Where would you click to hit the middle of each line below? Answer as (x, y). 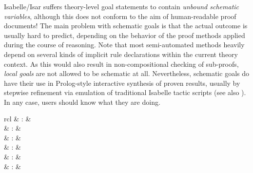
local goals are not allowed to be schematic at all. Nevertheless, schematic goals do (126, 73)
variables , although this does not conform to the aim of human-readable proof (120, 16)
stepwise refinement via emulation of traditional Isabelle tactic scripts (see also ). (125, 92)
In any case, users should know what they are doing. (82, 102)
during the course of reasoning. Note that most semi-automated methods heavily (124, 45)
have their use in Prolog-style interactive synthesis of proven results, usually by (122, 83)
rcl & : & (18, 118)
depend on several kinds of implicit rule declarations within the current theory (121, 54)
